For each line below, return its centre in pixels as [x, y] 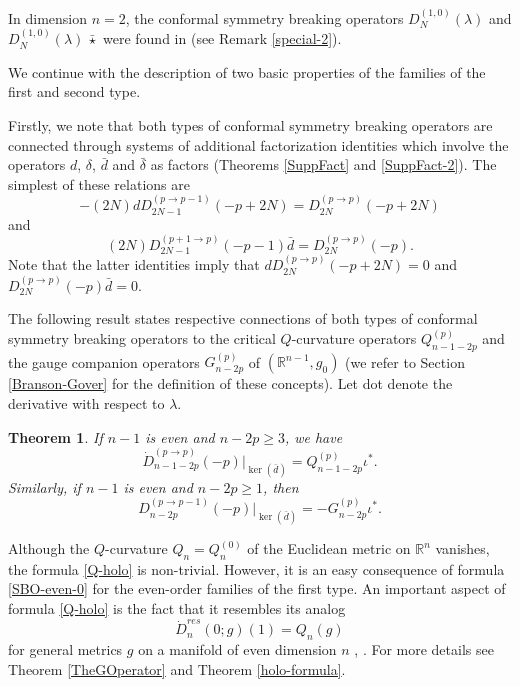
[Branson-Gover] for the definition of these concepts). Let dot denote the [230, 383]
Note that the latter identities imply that [134, 264]
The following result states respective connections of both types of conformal [243, 318]
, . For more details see [424, 649]
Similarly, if [44, 486]
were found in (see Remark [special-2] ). [222, 38]
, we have [313, 436]
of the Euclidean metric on [329, 548]
